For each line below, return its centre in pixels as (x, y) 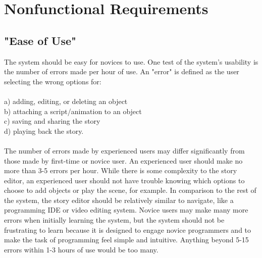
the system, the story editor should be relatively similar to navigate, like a (119, 200)
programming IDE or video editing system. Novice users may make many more (126, 210)
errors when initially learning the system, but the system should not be (114, 220)
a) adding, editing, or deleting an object (66, 101)
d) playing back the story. (44, 131)
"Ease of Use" (40, 40)
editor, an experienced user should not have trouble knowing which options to (124, 180)
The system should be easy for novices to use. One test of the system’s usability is (131, 61)
